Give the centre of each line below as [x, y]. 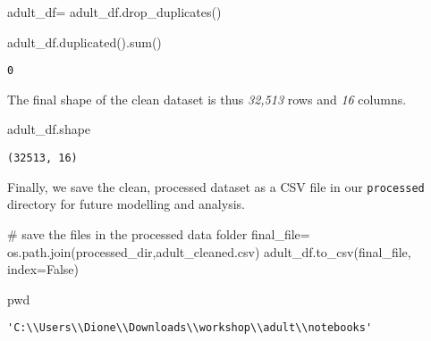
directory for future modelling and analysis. [126, 204]
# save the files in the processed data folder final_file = [159, 233]
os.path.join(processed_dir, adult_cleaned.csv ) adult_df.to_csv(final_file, [209, 251]
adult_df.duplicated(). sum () [85, 42]
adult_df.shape [49, 129]
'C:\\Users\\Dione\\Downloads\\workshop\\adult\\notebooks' [190, 328]
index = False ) [43, 269]
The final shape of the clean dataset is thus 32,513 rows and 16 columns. [207, 99]
